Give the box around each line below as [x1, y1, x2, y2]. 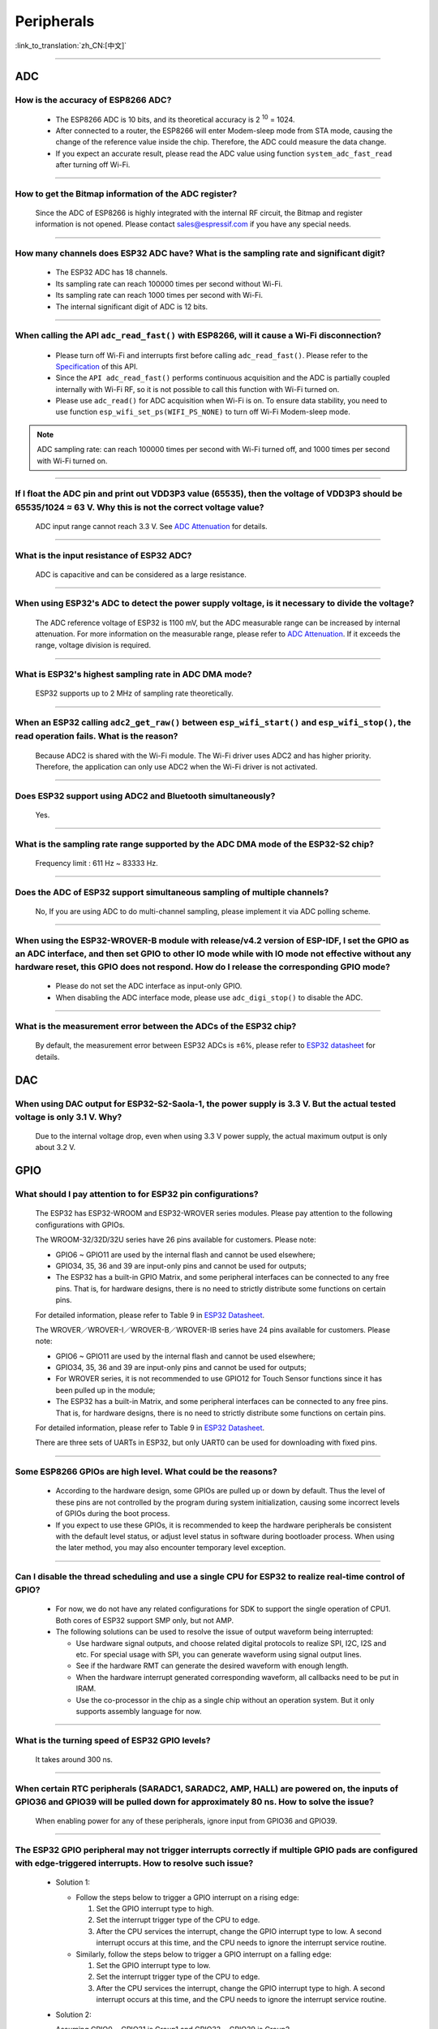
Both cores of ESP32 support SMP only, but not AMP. [55, 1615, 234, 1625]
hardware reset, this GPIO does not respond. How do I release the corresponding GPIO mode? [15, 961, 391, 972]
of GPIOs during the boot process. [55, 1509, 170, 1519]
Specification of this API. [55, 361, 138, 371]
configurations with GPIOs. [35, 1220, 126, 1230]
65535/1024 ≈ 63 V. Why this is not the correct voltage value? [15, 502, 264, 513]
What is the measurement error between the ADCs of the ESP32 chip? [15, 1021, 297, 1032]
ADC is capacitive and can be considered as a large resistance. [35, 569, 247, 579]
